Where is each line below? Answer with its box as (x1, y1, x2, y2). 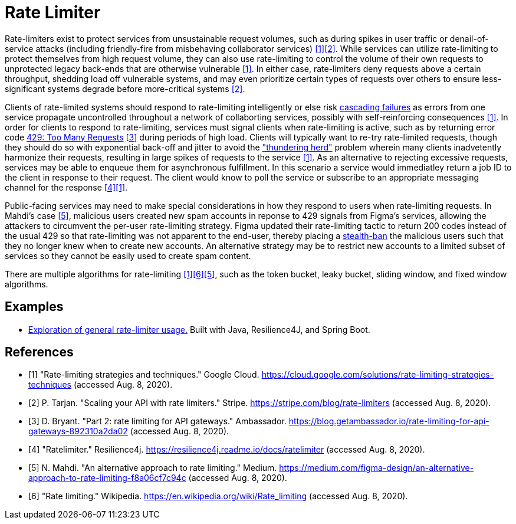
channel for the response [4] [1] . (5, 182, 128, 192)
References (5, 345, 74, 360)
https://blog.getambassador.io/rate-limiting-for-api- (288, 416, 489, 427)
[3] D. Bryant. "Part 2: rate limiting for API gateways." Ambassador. (28, 416, 287, 427)
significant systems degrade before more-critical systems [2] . (5, 83, 245, 94)
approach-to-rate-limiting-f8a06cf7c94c (28, 473, 186, 483)
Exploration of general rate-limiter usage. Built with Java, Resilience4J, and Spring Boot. (28, 324, 370, 335)
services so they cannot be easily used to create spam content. (5, 250, 251, 261)
